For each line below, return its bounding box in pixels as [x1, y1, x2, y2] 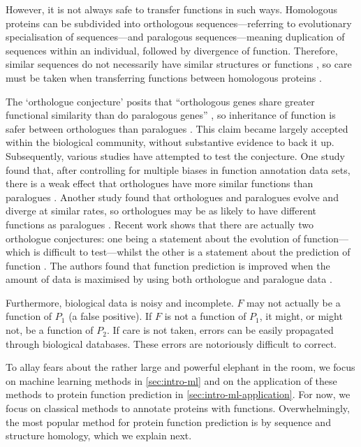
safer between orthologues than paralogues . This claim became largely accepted [6, 121, 348, 135]
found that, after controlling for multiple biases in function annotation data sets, [6, 162, 351, 177]
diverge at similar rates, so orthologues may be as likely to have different [6, 203, 317, 218]
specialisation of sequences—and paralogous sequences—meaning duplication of [6, 29, 345, 44]
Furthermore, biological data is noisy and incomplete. [6, 295, 234, 309]
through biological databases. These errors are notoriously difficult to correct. [6, 336, 337, 351]
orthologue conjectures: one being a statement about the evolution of [6, 230, 301, 245]
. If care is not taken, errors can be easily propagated [107, 323, 334, 337]
